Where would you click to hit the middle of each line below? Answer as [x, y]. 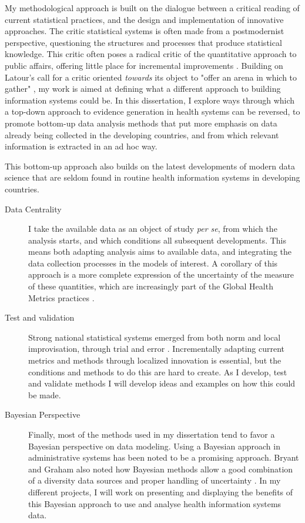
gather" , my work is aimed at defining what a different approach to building [143, 89]
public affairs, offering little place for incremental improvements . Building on [144, 65]
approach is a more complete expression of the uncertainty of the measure [161, 274]
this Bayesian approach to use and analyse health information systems [155, 503]
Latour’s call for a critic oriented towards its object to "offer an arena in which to [151, 77]
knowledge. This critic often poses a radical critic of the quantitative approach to [151, 54]
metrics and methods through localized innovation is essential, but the [155, 360]
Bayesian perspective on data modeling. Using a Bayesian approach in [154, 446]
